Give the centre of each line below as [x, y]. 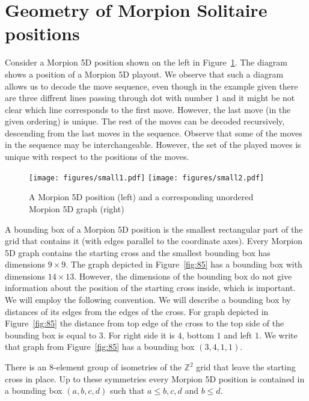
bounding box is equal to [51, 335]
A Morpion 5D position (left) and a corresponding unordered [141, 197]
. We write [278, 335]
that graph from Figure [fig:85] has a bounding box [100, 347]
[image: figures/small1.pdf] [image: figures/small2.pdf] [147, 178]
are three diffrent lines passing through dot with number [109, 98]
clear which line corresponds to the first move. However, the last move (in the [148, 109]
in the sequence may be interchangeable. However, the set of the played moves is [153, 145]
